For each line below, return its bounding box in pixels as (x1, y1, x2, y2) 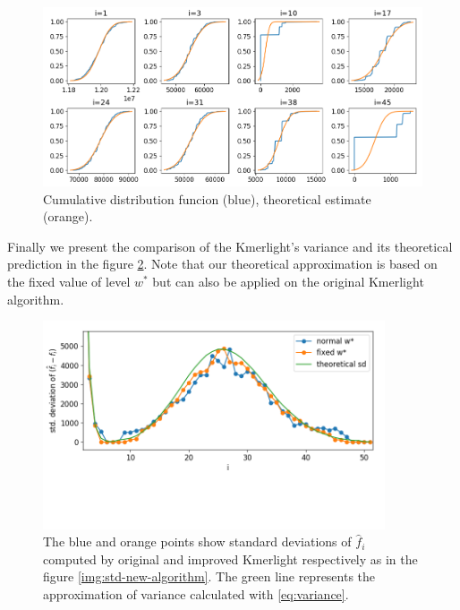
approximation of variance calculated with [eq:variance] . (43, 585, 349, 604)
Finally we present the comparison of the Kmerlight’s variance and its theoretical (7, 236, 453, 255)
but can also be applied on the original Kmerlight (152, 272, 424, 291)
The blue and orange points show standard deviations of (43, 532, 352, 551)
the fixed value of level (7, 272, 131, 291)
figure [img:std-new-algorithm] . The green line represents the (43, 567, 376, 586)
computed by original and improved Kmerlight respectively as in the (43, 549, 418, 568)
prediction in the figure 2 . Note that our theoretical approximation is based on (7, 254, 438, 273)
